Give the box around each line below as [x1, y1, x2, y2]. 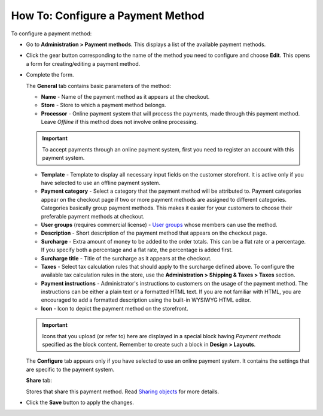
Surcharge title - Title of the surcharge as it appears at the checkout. [41, 254, 212, 262]
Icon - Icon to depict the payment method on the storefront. [41, 305, 188, 312]
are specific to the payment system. [26, 366, 115, 373]
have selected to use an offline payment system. [41, 180, 161, 187]
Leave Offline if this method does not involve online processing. [41, 119, 198, 126]
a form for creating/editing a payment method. [26, 60, 141, 67]
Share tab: [26, 377, 52, 384]
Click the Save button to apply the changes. [26, 399, 135, 406]
